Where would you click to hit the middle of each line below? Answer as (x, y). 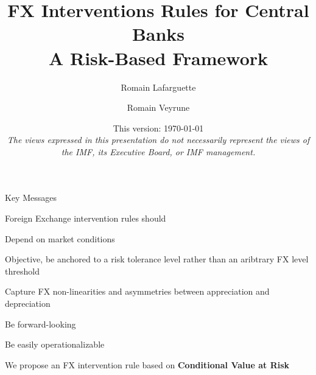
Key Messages (31, 198)
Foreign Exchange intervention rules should (86, 218)
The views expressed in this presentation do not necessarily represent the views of (158, 140)
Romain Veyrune (158, 107)
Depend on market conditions (60, 238)
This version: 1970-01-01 (158, 128)
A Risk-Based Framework (158, 58)
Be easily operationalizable (55, 344)
